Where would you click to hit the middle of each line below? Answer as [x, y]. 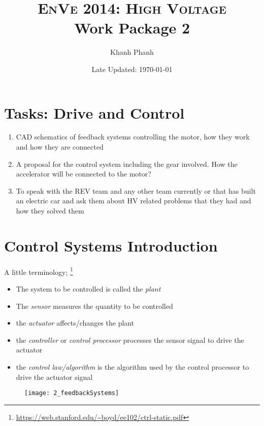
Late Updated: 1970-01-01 [132, 69]
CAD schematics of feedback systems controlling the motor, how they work [133, 137]
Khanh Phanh [132, 52]
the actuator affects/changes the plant [75, 323]
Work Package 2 [132, 28]
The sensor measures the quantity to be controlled [94, 306]
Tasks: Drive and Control [94, 112]
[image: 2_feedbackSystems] [72, 393]
